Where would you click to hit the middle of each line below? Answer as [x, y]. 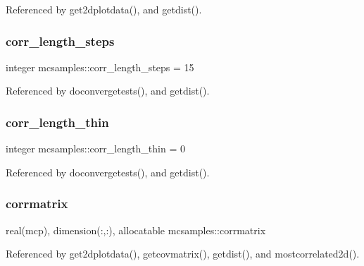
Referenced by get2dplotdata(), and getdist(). [104, 9]
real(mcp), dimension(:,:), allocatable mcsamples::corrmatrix [136, 230]
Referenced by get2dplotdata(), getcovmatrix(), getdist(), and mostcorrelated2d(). [183, 254]
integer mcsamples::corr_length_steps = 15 [100, 67]
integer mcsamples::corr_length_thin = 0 [95, 149]
